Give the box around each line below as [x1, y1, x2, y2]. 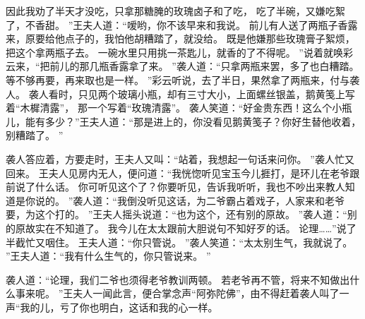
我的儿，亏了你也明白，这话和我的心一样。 [20, 299, 218, 314]
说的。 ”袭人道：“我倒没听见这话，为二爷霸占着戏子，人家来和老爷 [35, 193, 345, 207]
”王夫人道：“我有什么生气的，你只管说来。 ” [6, 248, 211, 263]
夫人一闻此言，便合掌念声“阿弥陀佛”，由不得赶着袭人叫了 [73, 286, 340, 301]
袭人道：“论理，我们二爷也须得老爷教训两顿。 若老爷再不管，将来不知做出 [6, 272, 350, 287]
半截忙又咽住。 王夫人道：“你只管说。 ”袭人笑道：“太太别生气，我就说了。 [6, 234, 353, 249]
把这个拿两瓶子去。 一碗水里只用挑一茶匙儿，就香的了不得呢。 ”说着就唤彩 [6, 44, 353, 59]
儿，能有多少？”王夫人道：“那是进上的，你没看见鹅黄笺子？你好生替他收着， [6, 114, 361, 128]
